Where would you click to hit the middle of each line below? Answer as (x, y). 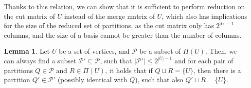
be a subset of (160, 51)
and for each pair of (204, 60)
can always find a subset (40, 60)
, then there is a (217, 70)
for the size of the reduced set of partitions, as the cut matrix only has (109, 25)
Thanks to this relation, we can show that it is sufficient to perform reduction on (125, 6)
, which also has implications (205, 16)
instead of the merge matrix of (109, 16)
